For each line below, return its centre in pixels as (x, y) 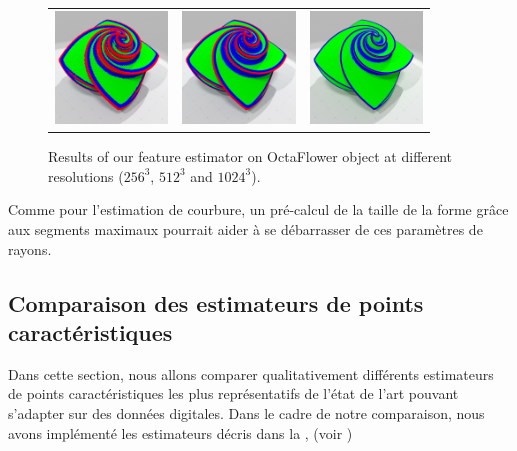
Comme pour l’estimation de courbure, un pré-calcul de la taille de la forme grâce (258, 209)
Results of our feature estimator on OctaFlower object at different (250, 156)
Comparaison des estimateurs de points (216, 302)
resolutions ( (86, 175)
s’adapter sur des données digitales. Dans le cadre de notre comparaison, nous (246, 412)
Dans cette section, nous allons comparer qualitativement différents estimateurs (251, 373)
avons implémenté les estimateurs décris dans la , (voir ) (180, 432)
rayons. (30, 248)
